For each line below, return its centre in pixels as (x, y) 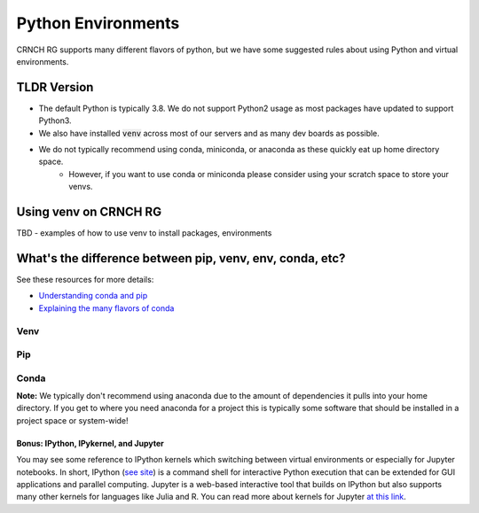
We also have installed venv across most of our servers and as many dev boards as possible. (209, 133)
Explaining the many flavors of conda (106, 308)
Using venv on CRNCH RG (89, 212)
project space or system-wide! (72, 420)
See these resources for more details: (85, 280)
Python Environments (98, 23)
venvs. (81, 187)
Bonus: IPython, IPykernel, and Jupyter (90, 443)
